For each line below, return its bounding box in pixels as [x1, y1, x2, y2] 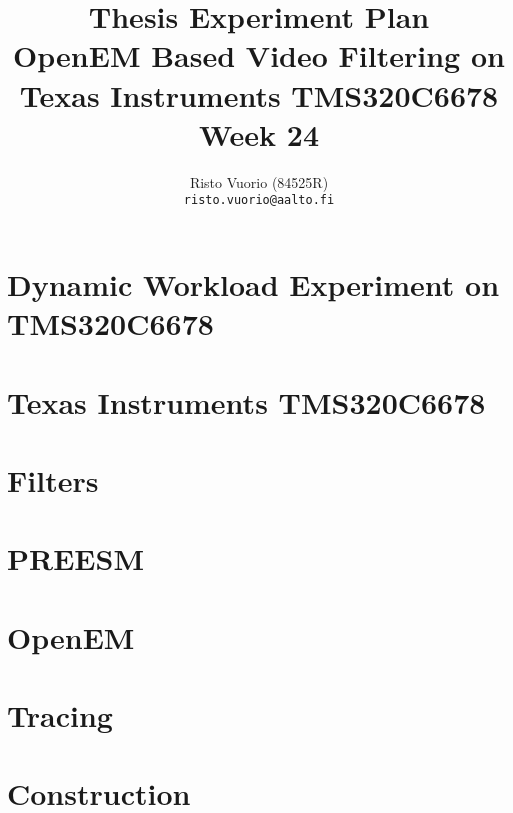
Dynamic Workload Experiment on [7, 263, 500, 304]
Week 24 [198, 113, 320, 154]
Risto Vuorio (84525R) [189, 171, 329, 192]
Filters [7, 459, 99, 500]
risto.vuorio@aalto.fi [183, 193, 335, 208]
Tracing [7, 695, 113, 735]
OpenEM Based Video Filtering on [13, 35, 505, 76]
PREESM [7, 538, 144, 579]
